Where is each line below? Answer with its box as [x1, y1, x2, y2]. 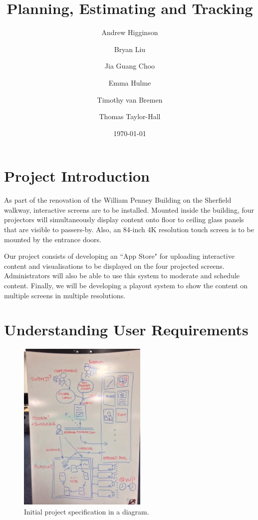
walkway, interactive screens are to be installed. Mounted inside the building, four [4, 204, 254, 215]
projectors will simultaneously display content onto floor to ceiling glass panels [4, 214, 244, 225]
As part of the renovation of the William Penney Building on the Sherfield [4, 195, 232, 205]
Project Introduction [4, 166, 150, 186]
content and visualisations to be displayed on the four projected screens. [4, 260, 225, 271]
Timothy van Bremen [97, 94, 163, 105]
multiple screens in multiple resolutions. [4, 290, 126, 300]
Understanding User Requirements [4, 319, 249, 340]
